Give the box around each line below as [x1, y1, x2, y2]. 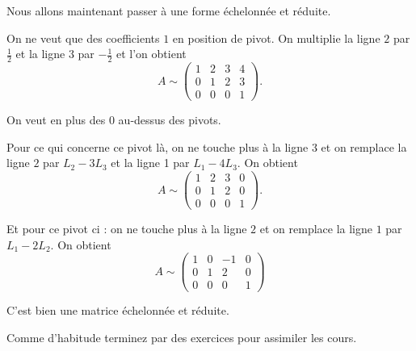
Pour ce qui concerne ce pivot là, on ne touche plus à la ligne [6, 138, 309, 155]
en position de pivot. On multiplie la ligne [172, 29, 380, 46]
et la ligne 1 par [111, 154, 190, 171]
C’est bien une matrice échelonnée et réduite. [6, 302, 229, 319]
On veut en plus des [6, 111, 106, 128]
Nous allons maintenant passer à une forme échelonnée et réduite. [6, 2, 331, 19]
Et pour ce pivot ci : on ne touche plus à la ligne [6, 220, 247, 237]
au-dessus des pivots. [118, 111, 221, 128]
